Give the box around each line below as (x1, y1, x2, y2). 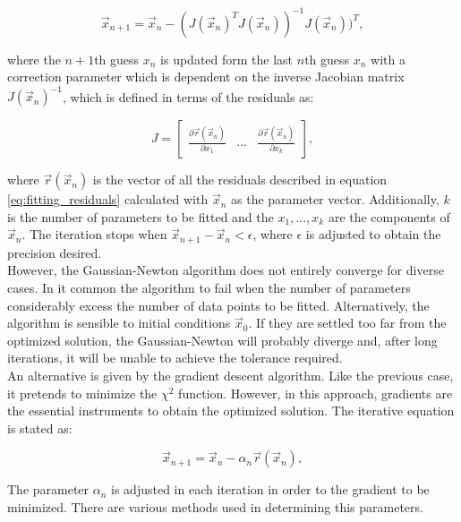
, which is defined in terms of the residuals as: (63, 87, 314, 106)
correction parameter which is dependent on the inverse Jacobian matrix (7, 67, 405, 86)
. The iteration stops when (21, 225, 167, 244)
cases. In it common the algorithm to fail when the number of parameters (7, 278, 411, 297)
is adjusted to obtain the (305, 225, 441, 244)
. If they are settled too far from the (248, 313, 447, 332)
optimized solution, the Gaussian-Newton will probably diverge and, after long (7, 330, 438, 349)
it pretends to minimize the (7, 383, 158, 402)
